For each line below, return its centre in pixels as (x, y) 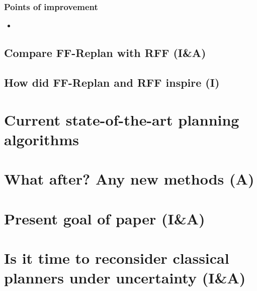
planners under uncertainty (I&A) (125, 278)
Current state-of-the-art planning (122, 119)
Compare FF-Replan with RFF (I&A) (105, 53)
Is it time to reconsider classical (117, 257)
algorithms (41, 139)
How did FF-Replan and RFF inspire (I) (112, 82)
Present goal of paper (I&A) (105, 218)
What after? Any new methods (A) (129, 179)
